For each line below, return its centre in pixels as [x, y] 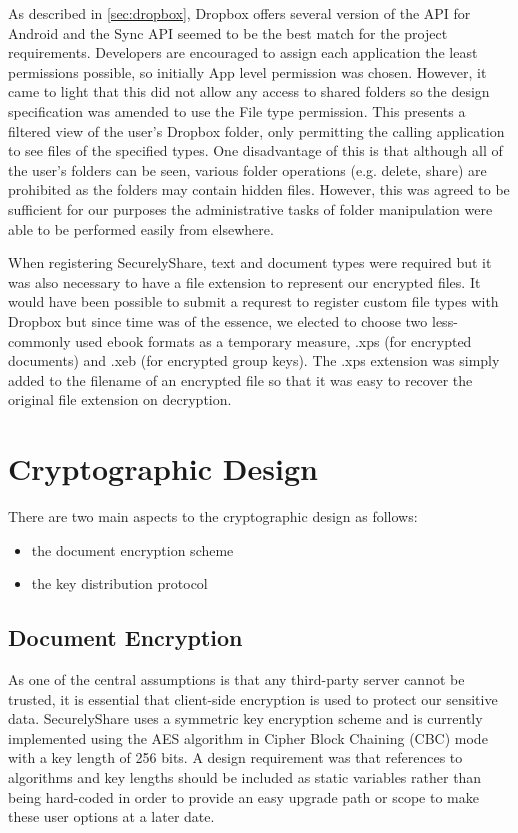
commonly [39, 340]
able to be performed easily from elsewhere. [141, 228]
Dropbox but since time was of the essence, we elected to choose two [218, 320]
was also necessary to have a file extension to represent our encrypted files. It [244, 281]
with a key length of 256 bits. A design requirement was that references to [235, 757]
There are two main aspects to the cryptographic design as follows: [213, 516]
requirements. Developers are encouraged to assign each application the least [243, 52]
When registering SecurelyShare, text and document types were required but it [250, 262]
